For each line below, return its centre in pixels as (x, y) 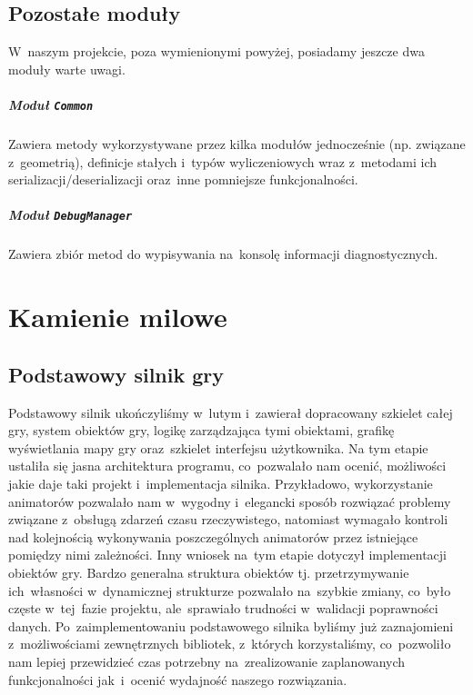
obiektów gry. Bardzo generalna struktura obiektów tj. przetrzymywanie (209, 572)
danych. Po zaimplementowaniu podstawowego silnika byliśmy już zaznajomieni (231, 625)
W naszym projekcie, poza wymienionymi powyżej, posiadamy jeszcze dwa (216, 51)
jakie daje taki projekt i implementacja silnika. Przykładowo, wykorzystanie (221, 483)
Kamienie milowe (118, 317)
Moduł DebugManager (70, 215)
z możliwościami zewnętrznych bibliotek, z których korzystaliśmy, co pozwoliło (230, 644)
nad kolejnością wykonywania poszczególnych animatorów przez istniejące (213, 536)
